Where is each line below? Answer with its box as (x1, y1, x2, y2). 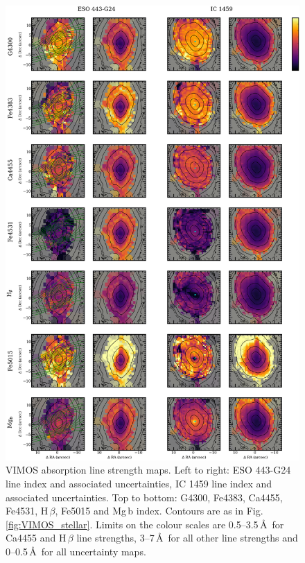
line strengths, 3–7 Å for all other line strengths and (76, 530, 298, 545)
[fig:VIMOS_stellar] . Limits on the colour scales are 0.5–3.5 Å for (6, 517, 284, 531)
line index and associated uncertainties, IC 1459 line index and (6, 476, 272, 491)
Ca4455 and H (6, 530, 67, 545)
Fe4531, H (6, 503, 49, 518)
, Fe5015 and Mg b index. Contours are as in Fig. (55, 503, 263, 518)
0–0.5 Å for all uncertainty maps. (6, 544, 146, 558)
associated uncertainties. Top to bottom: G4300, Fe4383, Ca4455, (6, 490, 283, 504)
